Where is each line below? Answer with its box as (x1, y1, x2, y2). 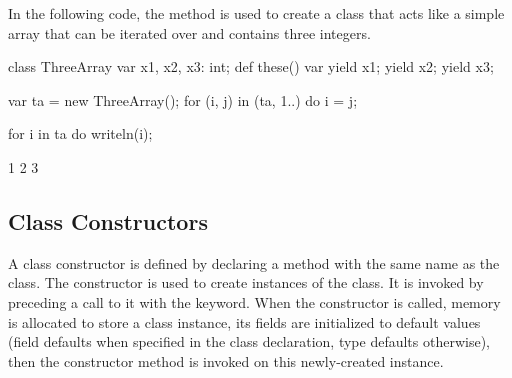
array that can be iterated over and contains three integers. (8, 22, 371, 43)
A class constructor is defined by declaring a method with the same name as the (8, 252, 500, 273)
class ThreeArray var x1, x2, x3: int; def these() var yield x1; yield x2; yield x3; (8, 56, 494, 77)
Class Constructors (8, 205, 208, 236)
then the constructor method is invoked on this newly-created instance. (8, 350, 444, 371)
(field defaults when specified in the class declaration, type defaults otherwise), (8, 331, 490, 352)
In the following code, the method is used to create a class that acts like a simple (8, 3, 505, 23)
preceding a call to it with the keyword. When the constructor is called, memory (8, 291, 501, 312)
